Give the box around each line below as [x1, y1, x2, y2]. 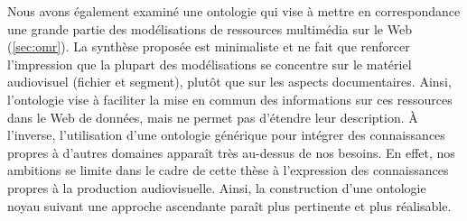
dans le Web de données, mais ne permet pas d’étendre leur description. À [7, 107, 418, 126]
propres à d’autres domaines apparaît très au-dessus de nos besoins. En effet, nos [7, 143, 455, 161]
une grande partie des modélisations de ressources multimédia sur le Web [7, 19, 412, 38]
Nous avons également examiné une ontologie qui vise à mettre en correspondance [7, 2, 461, 20]
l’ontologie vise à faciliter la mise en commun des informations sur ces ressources [7, 89, 453, 108]
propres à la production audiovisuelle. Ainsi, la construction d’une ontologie [7, 178, 426, 197]
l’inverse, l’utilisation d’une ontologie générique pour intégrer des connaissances [7, 125, 445, 144]
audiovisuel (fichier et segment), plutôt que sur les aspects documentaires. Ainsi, [7, 72, 452, 91]
